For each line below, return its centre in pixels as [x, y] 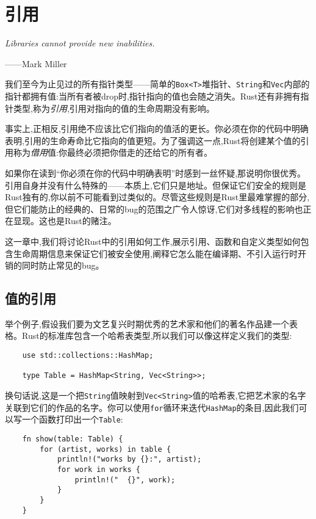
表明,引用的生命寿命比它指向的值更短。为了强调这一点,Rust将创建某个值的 [153, 140]
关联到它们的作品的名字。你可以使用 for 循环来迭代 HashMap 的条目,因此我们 [152, 407]
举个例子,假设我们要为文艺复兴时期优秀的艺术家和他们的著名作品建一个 [147, 323]
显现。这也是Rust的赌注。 [65, 221]
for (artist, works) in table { [106, 449]
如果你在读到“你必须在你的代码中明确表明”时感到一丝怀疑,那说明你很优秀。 [156, 172]
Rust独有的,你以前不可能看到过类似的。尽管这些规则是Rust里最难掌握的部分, [157, 197]
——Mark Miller [36, 63]
